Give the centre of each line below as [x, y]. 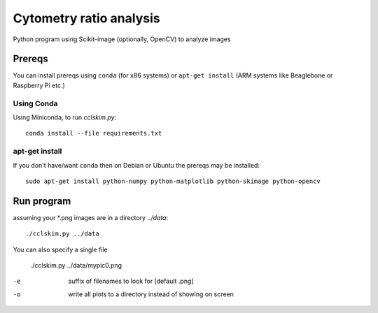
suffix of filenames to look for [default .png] [131, 281]
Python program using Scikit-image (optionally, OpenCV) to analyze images [122, 39]
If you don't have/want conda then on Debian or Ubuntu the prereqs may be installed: [136, 165]
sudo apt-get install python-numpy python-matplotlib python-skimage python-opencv [173, 181]
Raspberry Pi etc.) [39, 85]
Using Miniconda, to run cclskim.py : [65, 117]
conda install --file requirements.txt [94, 133]
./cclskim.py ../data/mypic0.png [76, 265]
